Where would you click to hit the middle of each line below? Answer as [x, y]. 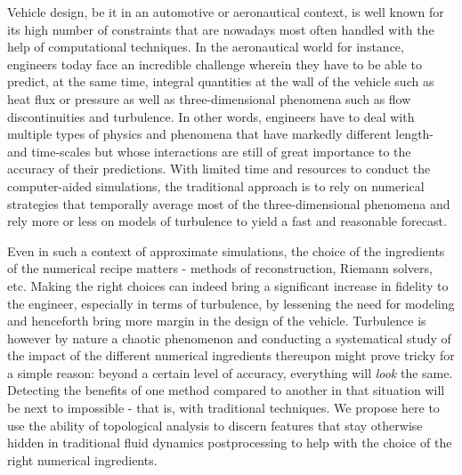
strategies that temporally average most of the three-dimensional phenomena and [229, 203]
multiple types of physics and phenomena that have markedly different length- [221, 134]
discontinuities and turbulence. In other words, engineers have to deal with [211, 116]
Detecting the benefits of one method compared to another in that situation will [226, 390]
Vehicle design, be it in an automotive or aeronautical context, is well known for [226, 12]
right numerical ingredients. [82, 459]
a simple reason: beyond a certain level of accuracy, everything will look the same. [230, 372]
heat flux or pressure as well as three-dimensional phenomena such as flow [209, 98]
